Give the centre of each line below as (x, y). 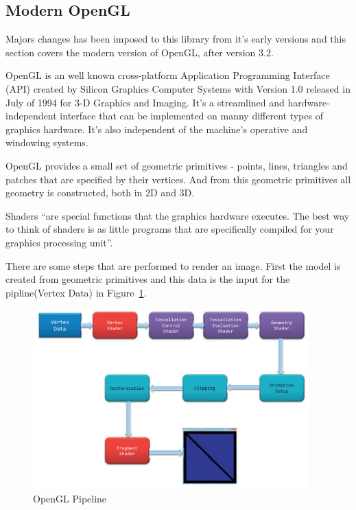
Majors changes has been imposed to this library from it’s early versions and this (176, 39)
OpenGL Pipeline (70, 498)
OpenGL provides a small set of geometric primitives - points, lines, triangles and (177, 165)
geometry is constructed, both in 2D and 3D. (100, 193)
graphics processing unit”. (59, 242)
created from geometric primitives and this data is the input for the (148, 279)
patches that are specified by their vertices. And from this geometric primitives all (178, 179)
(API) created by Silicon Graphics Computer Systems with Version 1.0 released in (178, 88)
